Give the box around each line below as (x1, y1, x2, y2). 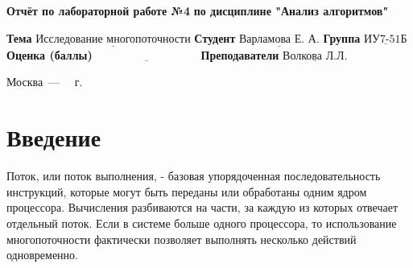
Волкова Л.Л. (283, 50, 348, 62)
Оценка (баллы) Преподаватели (6, 46, 279, 63)
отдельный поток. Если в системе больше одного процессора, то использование (6, 214, 397, 231)
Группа (323, 29, 361, 46)
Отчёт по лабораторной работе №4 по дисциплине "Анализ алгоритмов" (6, 2, 389, 19)
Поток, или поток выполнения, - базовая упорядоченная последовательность (6, 167, 381, 184)
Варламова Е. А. (238, 33, 320, 45)
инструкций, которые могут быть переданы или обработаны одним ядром (6, 183, 367, 200)
